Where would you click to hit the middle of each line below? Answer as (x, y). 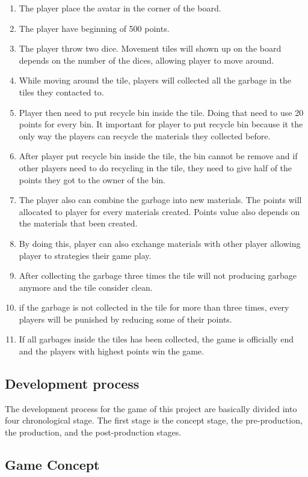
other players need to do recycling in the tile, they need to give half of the (156, 167)
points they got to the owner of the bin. (92, 179)
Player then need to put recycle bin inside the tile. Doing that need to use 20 (161, 112)
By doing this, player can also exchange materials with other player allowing (160, 243)
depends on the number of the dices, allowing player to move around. (146, 60)
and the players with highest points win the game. (111, 351)
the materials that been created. (78, 223)
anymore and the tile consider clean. (86, 287)
